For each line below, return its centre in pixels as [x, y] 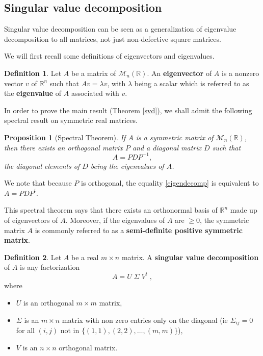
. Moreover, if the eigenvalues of [115, 220]
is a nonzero [240, 73]
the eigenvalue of [33, 93]
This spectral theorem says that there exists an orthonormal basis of [111, 210]
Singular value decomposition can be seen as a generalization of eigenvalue [120, 29]
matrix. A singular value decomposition [190, 257]
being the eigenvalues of [127, 166]
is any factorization [50, 267]
